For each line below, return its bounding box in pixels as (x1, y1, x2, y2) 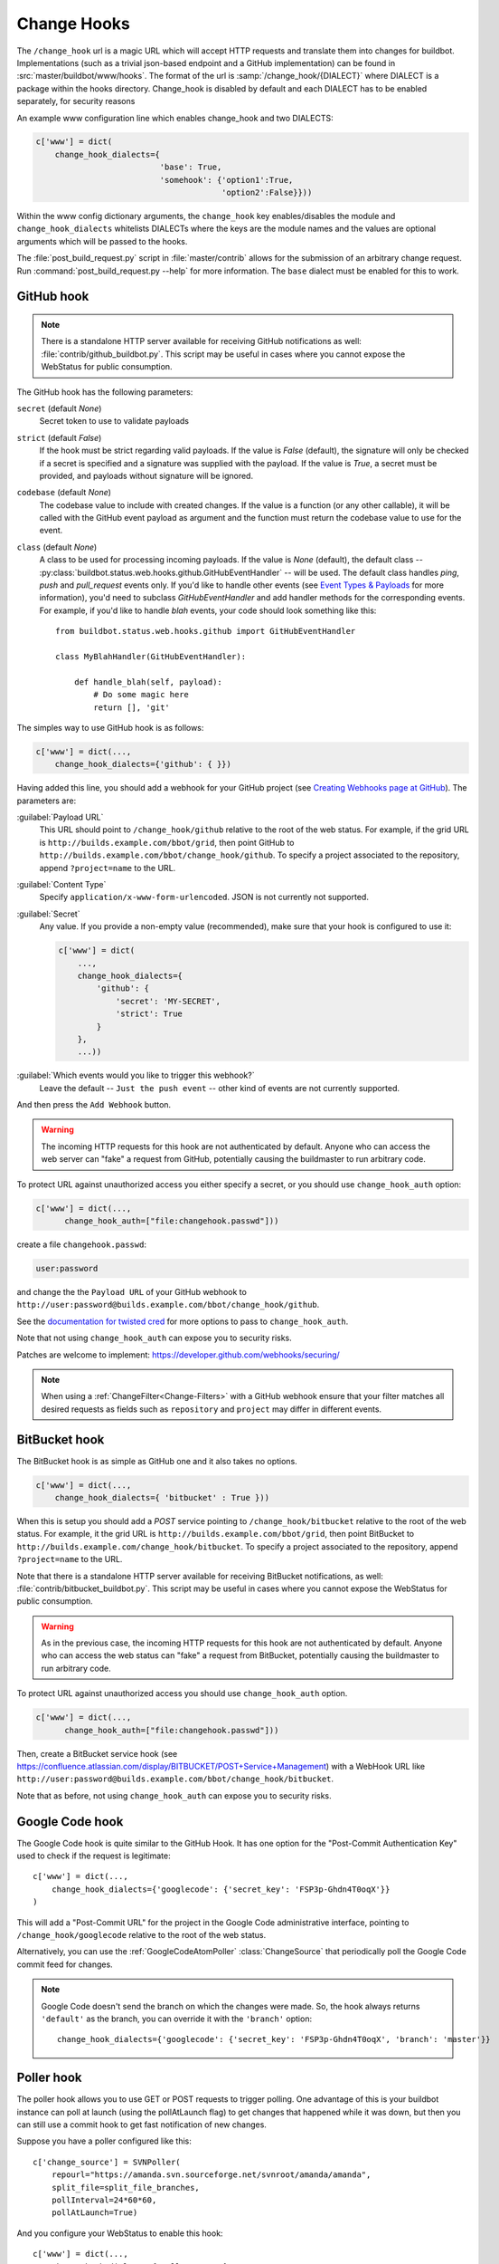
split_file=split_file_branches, (51, 2182, 201, 2192)
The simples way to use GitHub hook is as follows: (16, 722, 204, 733)
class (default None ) (16, 542, 98, 552)
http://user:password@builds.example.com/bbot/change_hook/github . (16, 1300, 320, 1310)
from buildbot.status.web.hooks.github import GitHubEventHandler (55, 626, 356, 637)
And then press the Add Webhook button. (16, 1099, 172, 1110)
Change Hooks (16, 14, 131, 34)
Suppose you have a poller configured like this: (16, 2135, 192, 2146)
